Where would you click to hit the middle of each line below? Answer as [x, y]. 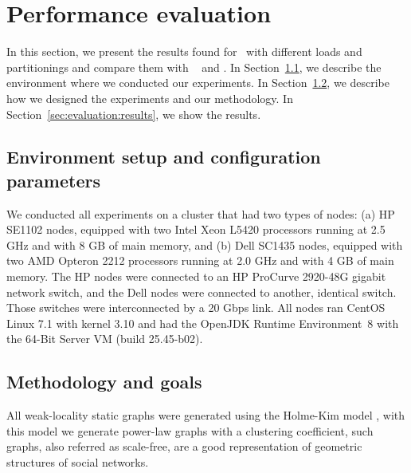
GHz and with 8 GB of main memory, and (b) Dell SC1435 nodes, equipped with [205, 244]
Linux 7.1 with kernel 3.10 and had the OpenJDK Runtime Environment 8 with [203, 323]
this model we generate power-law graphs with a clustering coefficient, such [190, 430]
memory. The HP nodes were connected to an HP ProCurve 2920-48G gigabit [196, 276]
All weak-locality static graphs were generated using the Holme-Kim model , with [206, 415]
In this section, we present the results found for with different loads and [184, 51]
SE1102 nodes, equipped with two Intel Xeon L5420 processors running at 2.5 [196, 229]
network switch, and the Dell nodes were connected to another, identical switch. [202, 292]
